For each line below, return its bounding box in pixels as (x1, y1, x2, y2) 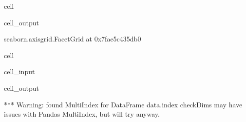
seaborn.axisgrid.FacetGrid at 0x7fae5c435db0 (4, 34, 141, 44)
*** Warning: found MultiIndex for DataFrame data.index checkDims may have (4, 99, 243, 109)
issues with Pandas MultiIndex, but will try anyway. (4, 109, 160, 119)
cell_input (4, 66, 35, 77)
